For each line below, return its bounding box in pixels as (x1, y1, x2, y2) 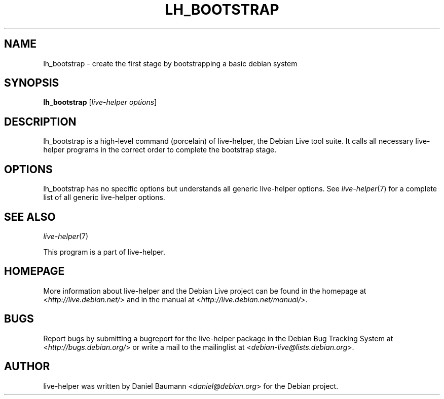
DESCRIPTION (4, 115, 77, 128)
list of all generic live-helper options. (43, 193, 165, 202)
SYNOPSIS (4, 76, 59, 90)
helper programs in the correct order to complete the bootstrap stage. (43, 145, 277, 154)
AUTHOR (4, 360, 50, 373)
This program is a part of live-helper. (43, 247, 165, 256)
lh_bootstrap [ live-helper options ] (43, 98, 157, 107)
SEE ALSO (4, 210, 56, 223)
